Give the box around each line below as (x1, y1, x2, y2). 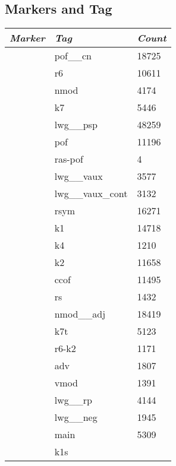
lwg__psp (54, 118, 98, 132)
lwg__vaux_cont (54, 186, 128, 201)
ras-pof (54, 152, 83, 166)
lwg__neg (54, 410, 98, 424)
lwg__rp (54, 393, 92, 407)
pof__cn (54, 49, 92, 63)
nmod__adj (54, 307, 106, 321)
